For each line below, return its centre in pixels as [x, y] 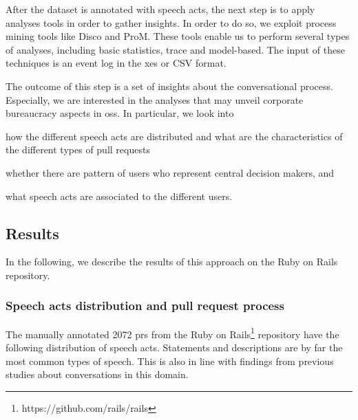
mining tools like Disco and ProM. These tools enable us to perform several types [178, 36]
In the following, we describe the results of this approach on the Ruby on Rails [172, 262]
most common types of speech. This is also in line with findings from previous [170, 361]
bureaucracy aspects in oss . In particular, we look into [120, 113]
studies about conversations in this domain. [97, 374]
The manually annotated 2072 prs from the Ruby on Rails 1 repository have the [172, 333]
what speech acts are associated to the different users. [119, 196]
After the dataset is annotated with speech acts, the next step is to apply [160, 9]
